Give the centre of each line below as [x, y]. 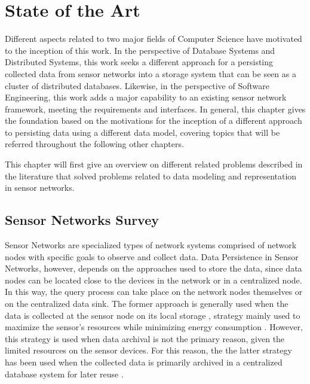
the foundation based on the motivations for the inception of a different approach [154, 121]
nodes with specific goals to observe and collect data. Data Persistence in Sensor [152, 256]
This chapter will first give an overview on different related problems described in [154, 164]
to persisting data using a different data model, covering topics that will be [142, 132]
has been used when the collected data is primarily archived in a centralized [144, 362]
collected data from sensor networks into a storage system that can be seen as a [151, 73]
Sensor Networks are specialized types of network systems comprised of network [151, 245]
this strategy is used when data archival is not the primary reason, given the [145, 338]
